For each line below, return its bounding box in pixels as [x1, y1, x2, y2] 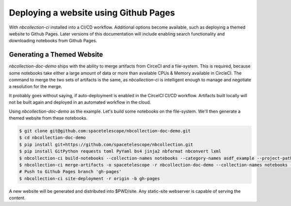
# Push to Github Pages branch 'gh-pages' [19, 169, 122, 174]
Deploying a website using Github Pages [9, 7, 175, 18]
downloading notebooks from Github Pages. [9, 38, 97, 44]
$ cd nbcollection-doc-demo [19, 135, 86, 140]
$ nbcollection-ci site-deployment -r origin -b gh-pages [19, 175, 160, 181]
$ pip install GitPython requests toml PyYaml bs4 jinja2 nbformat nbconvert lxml [19, 149, 222, 154]
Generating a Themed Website [9, 51, 103, 59]
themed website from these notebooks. [9, 115, 88, 121]
